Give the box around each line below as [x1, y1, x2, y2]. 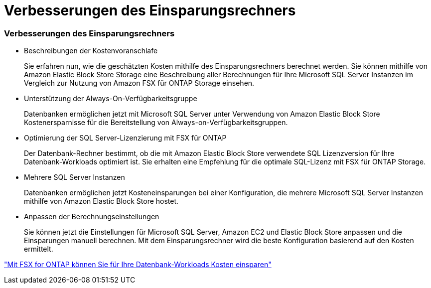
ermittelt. [24, 245, 53, 254]
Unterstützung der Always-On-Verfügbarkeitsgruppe [24, 94, 197, 103]
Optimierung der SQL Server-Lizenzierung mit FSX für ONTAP [24, 134, 227, 143]
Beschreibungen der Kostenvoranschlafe [24, 46, 158, 55]
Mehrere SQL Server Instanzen [24, 173, 125, 182]
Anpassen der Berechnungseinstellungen [24, 212, 159, 221]
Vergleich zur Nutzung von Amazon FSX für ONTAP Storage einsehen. [24, 79, 255, 88]
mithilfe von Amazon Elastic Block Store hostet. [24, 197, 179, 206]
